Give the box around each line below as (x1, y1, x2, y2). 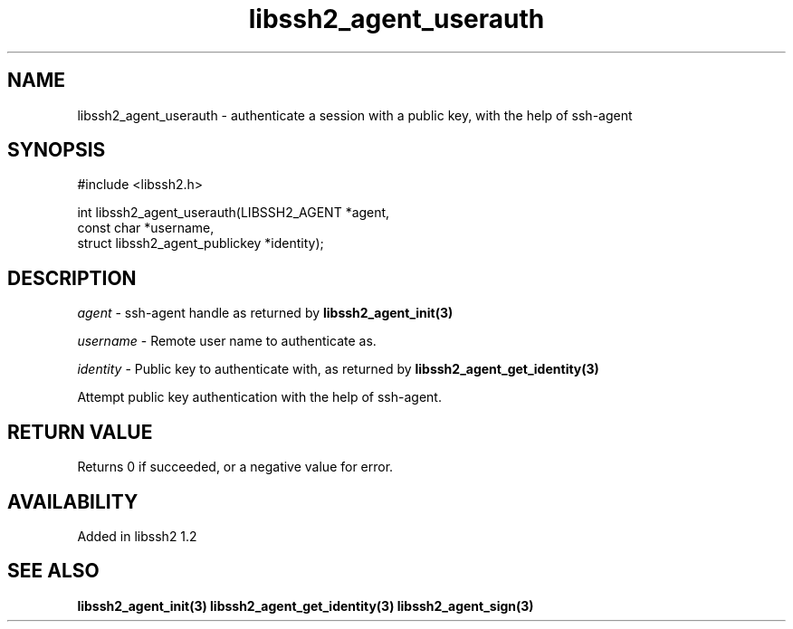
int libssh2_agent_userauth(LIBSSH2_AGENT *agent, (77, 205, 390, 221)
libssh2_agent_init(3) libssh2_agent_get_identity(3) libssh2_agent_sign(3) (77, 597, 534, 614)
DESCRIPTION (7, 266, 137, 290)
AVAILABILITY (7, 490, 139, 513)
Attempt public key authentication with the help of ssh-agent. (77, 389, 442, 405)
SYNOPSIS (7, 138, 106, 162)
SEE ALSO (7, 559, 100, 583)
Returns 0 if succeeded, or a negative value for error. (77, 459, 394, 475)
